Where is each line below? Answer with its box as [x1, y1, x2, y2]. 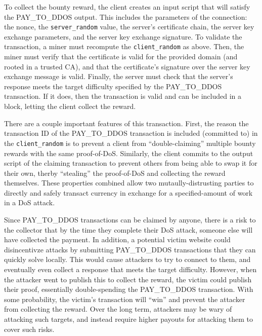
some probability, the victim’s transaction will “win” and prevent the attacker [4, 293, 245, 304]
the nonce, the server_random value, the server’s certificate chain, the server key [4, 21, 254, 32]
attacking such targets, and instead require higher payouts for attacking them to [4, 314, 253, 324]
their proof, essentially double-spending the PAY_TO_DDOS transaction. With [4, 284, 253, 294]
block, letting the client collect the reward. [4, 101, 136, 111]
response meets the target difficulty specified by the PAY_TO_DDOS [4, 81, 222, 91]
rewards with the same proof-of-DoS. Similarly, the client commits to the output [4, 147, 253, 158]
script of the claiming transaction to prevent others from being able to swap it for [4, 158, 257, 168]
